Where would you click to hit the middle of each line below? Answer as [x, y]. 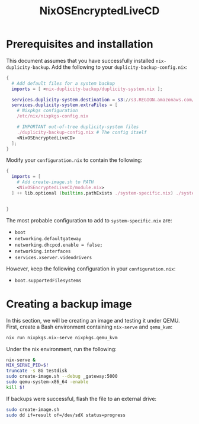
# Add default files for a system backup [63, 83]
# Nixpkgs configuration [47, 111]
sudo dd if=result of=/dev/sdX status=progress [66, 415]
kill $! [16, 387]
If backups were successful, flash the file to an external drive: [81, 399]
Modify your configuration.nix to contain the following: [74, 160]
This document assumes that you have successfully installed [81, 60]
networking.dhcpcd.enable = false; [59, 245]
